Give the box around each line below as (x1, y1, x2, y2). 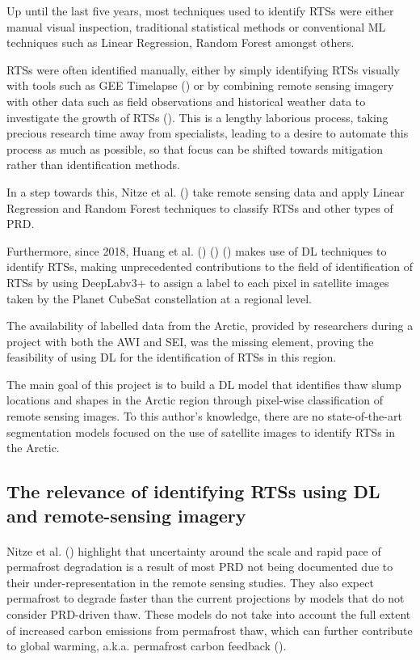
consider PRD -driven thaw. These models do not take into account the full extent (6, 605, 411, 622)
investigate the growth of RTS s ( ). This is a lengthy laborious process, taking (6, 108, 388, 125)
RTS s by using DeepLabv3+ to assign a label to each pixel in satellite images (6, 273, 389, 290)
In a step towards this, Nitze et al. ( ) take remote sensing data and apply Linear (6, 183, 405, 200)
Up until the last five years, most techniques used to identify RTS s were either (6, 2, 394, 19)
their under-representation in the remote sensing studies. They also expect (6, 573, 374, 590)
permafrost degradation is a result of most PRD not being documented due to (6, 558, 393, 575)
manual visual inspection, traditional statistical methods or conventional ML (6, 18, 386, 35)
